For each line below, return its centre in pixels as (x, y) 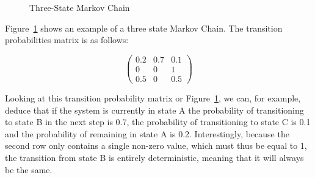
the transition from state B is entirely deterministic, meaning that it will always (154, 157)
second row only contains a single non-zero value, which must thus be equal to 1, (156, 145)
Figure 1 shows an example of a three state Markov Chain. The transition (144, 28)
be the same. (29, 169)
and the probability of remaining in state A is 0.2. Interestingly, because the (147, 133)
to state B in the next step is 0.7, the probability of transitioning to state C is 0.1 (158, 122)
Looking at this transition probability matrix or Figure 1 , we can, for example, (153, 98)
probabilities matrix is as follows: (67, 40)
